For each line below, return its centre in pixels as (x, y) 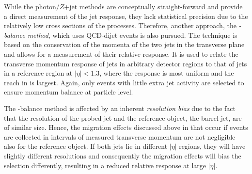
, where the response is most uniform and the (167, 73)
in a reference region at (38, 73)
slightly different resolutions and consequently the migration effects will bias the (123, 155)
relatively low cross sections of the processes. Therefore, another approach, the (120, 25)
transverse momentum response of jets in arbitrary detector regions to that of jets (126, 63)
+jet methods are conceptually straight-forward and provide (153, 6)
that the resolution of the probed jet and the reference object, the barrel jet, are (123, 118)
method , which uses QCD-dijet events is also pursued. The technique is (132, 35)
